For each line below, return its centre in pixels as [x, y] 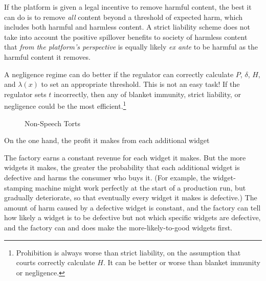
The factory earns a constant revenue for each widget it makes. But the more [125, 157]
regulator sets [25, 94]
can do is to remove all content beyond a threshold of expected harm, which [123, 17]
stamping [19, 187]
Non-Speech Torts [53, 123]
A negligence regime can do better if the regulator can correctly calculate [119, 74]
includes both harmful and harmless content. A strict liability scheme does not [127, 27]
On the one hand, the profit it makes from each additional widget [107, 140]
